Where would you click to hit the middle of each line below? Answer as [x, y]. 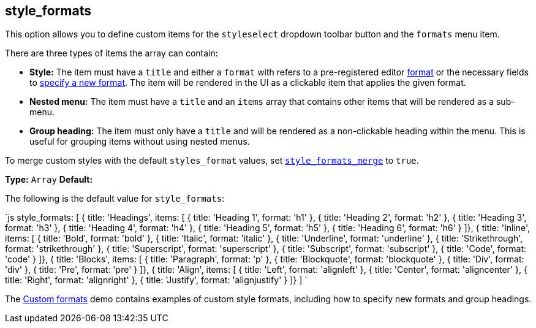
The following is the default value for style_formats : [115, 199]
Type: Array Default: [49, 180]
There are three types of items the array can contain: [111, 53]
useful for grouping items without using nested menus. [140, 142]
